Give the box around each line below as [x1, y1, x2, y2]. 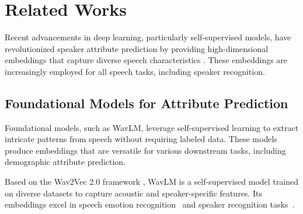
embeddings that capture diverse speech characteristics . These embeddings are [5, 54, 288, 66]
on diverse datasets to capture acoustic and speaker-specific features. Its [5, 187, 262, 199]
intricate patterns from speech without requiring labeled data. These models [5, 133, 277, 145]
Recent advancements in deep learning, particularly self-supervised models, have [5, 31, 291, 43]
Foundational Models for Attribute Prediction [5, 94, 288, 112]
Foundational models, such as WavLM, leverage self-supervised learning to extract [5, 121, 299, 133]
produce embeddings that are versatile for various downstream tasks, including [5, 144, 286, 156]
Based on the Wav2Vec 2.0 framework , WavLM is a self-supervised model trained [5, 175, 298, 188]
